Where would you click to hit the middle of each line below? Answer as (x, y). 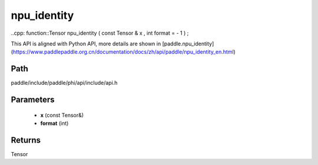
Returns (26, 140)
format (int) (54, 123)
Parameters (33, 100)
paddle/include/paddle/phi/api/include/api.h (64, 83)
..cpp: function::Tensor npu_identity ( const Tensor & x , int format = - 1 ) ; (100, 33)
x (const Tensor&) (62, 115)
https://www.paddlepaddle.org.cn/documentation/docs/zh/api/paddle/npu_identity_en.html (123, 52)
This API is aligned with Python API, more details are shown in (86, 44)
